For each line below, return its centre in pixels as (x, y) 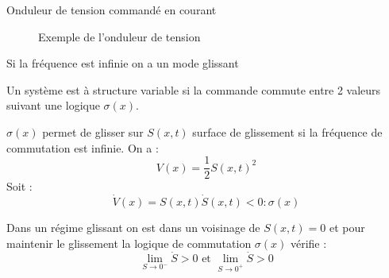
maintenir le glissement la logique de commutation (129, 243)
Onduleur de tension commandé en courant (112, 10)
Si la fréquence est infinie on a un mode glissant (123, 63)
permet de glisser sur (93, 131)
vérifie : (308, 243)
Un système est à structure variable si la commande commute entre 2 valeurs (194, 89)
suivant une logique (53, 105)
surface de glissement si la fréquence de (287, 131)
